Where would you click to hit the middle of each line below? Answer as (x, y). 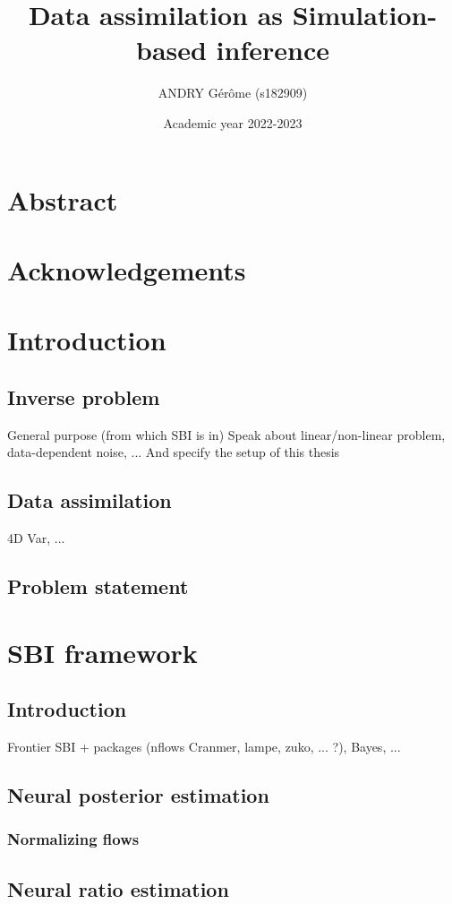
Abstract (63, 199)
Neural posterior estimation (138, 794)
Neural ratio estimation (118, 888)
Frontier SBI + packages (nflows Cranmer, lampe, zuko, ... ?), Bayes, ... (204, 746)
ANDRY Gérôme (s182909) (233, 93)
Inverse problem (84, 396)
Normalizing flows (73, 839)
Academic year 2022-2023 (233, 122)
